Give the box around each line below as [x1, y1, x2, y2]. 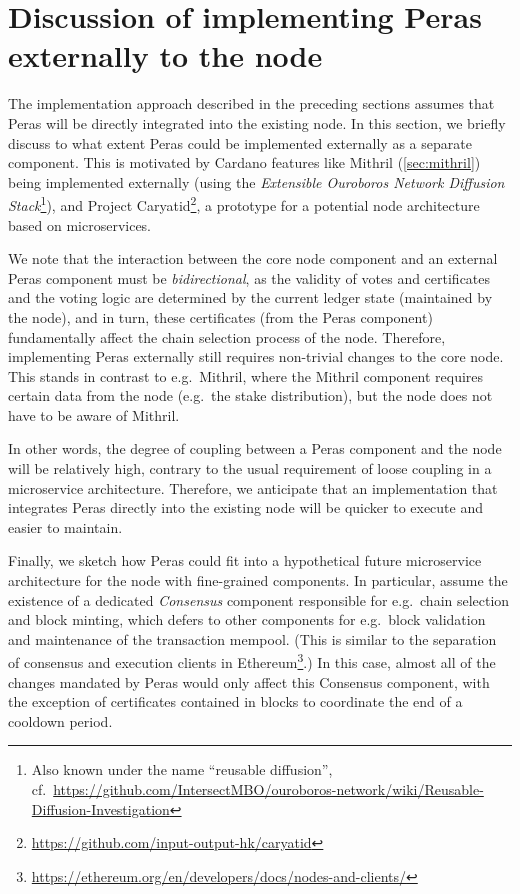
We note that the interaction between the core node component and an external [8, 248, 498, 269]
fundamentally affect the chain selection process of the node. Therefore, [8, 326, 446, 347]
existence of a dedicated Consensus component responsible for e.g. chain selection [8, 589, 510, 610]
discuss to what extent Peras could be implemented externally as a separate [8, 132, 472, 153]
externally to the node [8, 35, 323, 76]
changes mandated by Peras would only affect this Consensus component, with [8, 671, 490, 692]
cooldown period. [8, 710, 113, 731]
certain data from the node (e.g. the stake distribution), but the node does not [8, 385, 493, 406]
